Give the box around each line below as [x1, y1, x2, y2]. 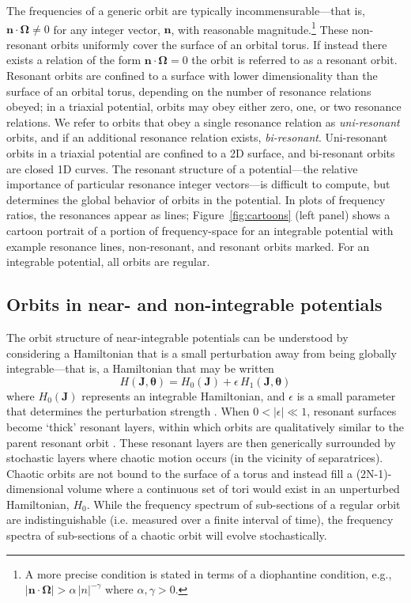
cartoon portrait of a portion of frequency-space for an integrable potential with [6, 222, 394, 238]
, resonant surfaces [307, 403, 397, 419]
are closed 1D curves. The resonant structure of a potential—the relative [6, 160, 358, 176]
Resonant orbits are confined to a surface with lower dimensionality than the [6, 67, 378, 84]
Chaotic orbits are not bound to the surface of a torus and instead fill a [6, 465, 353, 481]
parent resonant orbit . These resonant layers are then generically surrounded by [6, 434, 396, 450]
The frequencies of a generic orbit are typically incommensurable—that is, [6, 2, 365, 18]
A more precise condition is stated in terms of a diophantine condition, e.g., [25, 565, 392, 582]
